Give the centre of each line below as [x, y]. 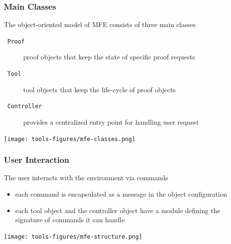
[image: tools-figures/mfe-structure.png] [73, 237]
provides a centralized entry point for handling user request [111, 122]
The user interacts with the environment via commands [86, 178]
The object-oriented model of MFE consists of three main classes [100, 24]
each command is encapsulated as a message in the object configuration [121, 194]
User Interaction [37, 160]
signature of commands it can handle [70, 220]
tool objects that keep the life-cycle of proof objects [100, 89]
